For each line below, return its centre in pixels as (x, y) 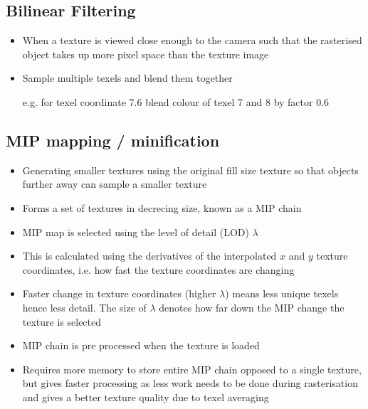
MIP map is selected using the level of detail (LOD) (136, 232)
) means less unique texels (282, 293)
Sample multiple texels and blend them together (127, 78)
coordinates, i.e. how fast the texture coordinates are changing (158, 269)
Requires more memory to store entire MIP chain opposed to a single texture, (192, 369)
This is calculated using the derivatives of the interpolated (149, 256)
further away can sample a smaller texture (115, 184)
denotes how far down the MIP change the (252, 307)
